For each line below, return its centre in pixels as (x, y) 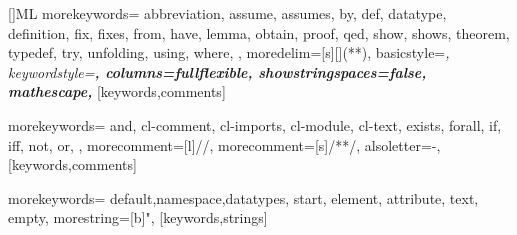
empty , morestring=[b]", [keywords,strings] (138, 217)
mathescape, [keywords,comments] (117, 91)
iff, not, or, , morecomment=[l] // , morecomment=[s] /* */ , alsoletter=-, (224, 144)
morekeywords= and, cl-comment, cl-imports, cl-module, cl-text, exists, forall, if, (255, 124)
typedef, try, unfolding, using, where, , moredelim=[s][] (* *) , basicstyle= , (229, 52)
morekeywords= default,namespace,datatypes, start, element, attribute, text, (243, 197)
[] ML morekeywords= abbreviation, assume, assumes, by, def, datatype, (227, 13)
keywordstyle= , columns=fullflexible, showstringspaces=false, (217, 71)
